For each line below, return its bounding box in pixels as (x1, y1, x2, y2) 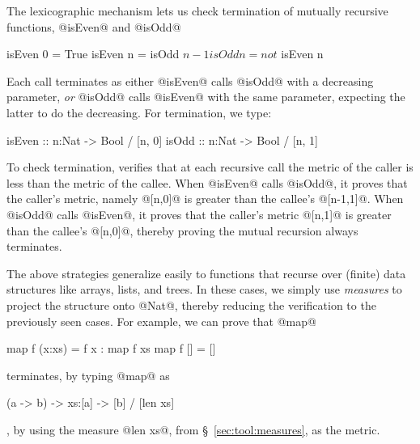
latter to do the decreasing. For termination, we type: (6, 104, 272, 121)
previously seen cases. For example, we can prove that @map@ (6, 312, 316, 329)
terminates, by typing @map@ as (6, 366, 170, 383)
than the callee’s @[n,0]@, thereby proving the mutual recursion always (6, 222, 358, 239)
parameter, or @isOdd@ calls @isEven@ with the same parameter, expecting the (6, 88, 405, 105)
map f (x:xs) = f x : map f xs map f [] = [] (6, 340, 216, 357)
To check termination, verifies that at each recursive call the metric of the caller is (6, 159, 414, 175)
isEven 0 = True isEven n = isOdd (6, 45, 180, 62)
